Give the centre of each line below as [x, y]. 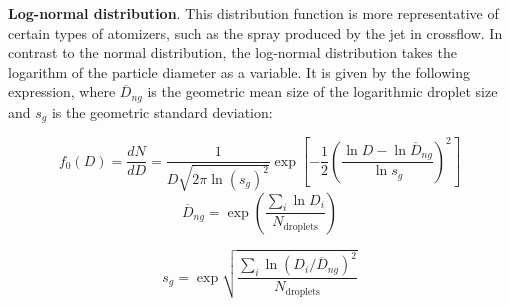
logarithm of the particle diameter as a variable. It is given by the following [239, 71]
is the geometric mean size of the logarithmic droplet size [322, 91]
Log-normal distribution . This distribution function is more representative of [253, 13]
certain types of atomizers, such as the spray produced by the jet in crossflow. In [255, 32]
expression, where [62, 91]
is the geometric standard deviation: [162, 111]
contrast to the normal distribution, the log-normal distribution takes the [232, 52]
